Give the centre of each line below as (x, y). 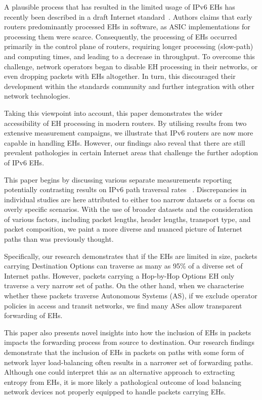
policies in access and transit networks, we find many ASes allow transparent (123, 305)
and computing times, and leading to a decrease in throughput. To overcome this (129, 56)
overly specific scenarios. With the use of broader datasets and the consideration (128, 209)
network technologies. (37, 96)
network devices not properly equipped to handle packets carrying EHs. (115, 392)
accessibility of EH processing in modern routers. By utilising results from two (125, 123)
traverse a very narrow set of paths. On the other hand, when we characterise (124, 285)
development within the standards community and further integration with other (129, 86)
